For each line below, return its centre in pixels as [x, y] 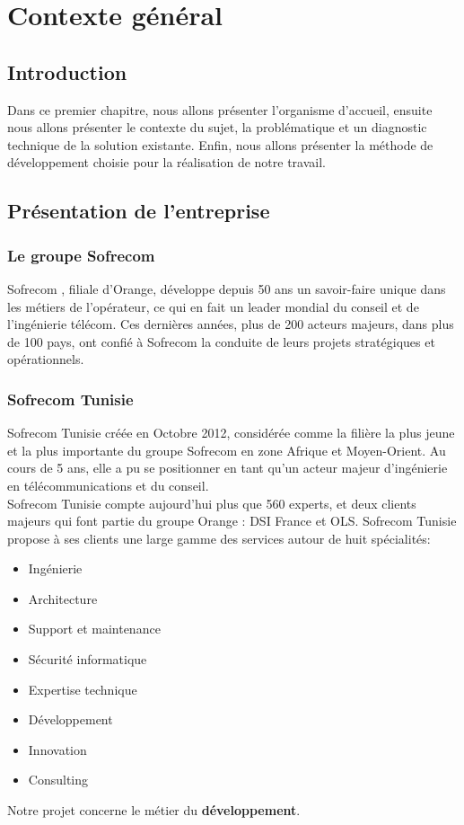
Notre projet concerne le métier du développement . [154, 810]
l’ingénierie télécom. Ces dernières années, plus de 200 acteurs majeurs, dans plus [231, 324]
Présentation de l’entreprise [139, 211]
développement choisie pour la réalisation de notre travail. [166, 162]
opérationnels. [46, 359]
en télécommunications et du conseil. [108, 485]
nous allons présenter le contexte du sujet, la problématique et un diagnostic [217, 127]
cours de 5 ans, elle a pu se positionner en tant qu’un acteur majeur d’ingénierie [228, 468]
